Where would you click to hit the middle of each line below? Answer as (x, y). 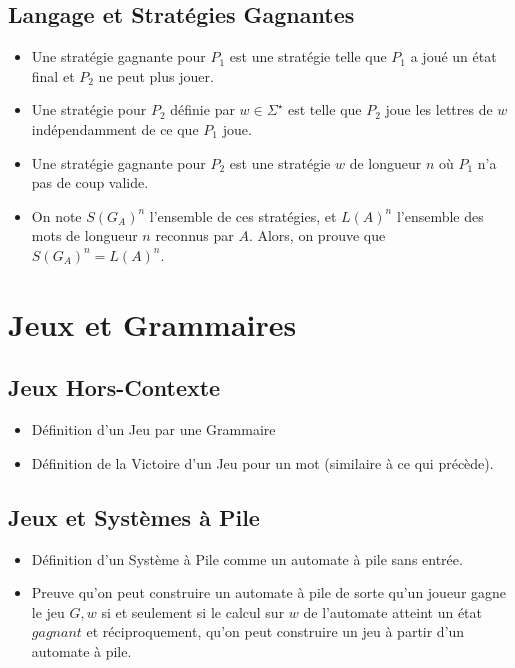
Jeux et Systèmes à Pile (134, 516)
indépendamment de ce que (115, 128)
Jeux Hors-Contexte (114, 387)
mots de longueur (84, 235)
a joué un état (453, 56)
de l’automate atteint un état (393, 611)
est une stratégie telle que (308, 56)
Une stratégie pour (89, 109)
